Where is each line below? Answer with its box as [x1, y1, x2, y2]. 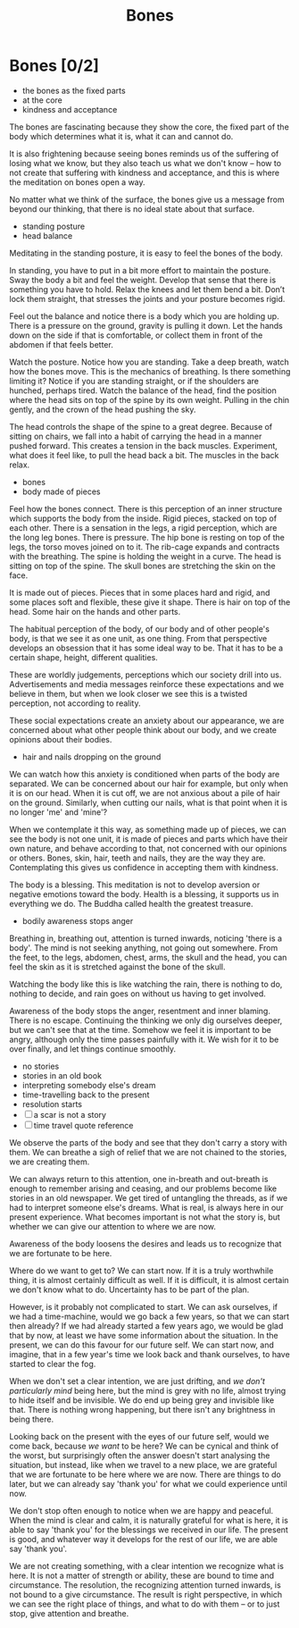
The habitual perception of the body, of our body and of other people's [9, 623, 270, 634]
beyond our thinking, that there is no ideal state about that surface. [9, 203, 255, 214]
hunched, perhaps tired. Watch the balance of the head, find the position [9, 385, 277, 396]
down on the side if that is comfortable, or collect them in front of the [9, 330, 263, 340]
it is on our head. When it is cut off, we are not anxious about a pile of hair [9, 787, 281, 798]
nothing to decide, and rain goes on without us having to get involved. [9, 988, 266, 999]
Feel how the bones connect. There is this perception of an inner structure [9, 503, 283, 514]
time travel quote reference [33, 1120, 134, 1130]
